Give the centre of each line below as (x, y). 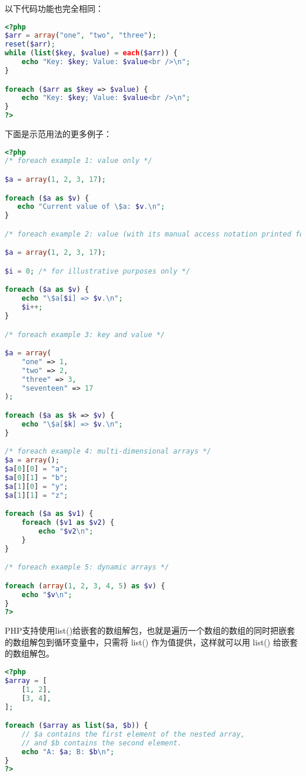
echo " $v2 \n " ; (66, 531)
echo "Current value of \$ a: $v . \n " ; (91, 207)
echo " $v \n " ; (47, 595)
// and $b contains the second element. (102, 743)
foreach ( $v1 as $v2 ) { (68, 523)
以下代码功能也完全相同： (54, 8)
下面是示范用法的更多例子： (58, 134)
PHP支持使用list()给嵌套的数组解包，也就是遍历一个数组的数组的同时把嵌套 (150, 630)
